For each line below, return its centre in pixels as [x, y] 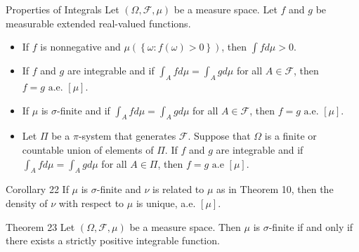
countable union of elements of [88, 149]
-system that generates [127, 136]
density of [27, 203]
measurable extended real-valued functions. [98, 23]
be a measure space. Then [185, 226]
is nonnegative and [80, 47]
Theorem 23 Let [40, 226]
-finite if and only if [311, 226]
